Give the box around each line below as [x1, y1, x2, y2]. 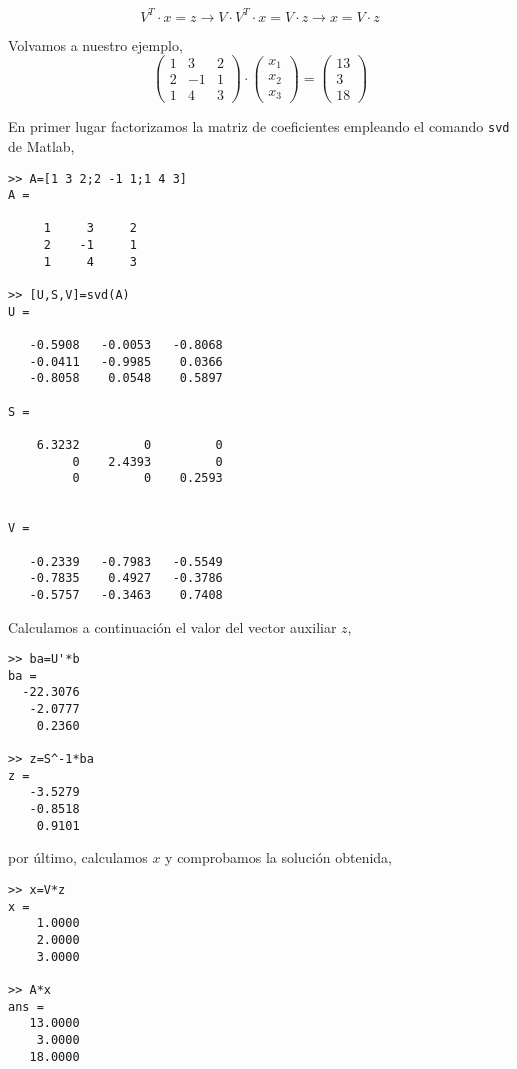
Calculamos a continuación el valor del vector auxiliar [8, 616, 337, 637]
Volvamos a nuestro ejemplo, [8, 34, 183, 55]
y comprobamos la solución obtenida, [165, 847, 393, 868]
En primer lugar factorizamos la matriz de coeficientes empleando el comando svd [8, 116, 510, 137]
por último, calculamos [8, 847, 148, 868]
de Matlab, [8, 135, 75, 156]
